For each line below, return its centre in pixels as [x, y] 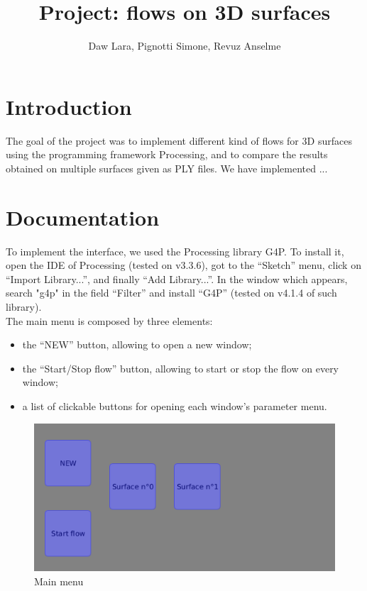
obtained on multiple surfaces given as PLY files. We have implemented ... [167, 168]
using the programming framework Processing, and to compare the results [167, 154]
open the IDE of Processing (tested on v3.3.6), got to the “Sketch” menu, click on [183, 265]
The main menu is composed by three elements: [109, 320]
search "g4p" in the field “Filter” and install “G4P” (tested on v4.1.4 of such [171, 293]
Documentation [83, 217]
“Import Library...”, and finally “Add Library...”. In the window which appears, [177, 278]
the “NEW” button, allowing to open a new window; [137, 344]
